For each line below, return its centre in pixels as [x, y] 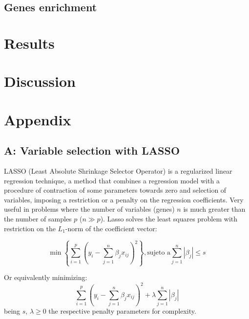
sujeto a [159, 253]
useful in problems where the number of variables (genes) [89, 209]
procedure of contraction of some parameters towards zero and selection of [115, 190]
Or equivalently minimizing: [46, 277]
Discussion [40, 81]
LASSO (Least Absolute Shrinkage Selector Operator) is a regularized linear [118, 171]
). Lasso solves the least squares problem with [169, 219]
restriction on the [30, 228]
